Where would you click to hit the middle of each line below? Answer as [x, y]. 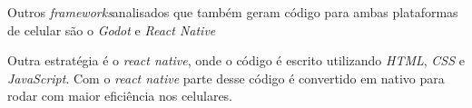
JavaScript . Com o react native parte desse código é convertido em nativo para [226, 78]
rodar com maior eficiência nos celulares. [120, 96]
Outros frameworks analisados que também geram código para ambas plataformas [233, 12]
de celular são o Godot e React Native [112, 29]
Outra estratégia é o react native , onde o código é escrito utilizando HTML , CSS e [236, 60]
